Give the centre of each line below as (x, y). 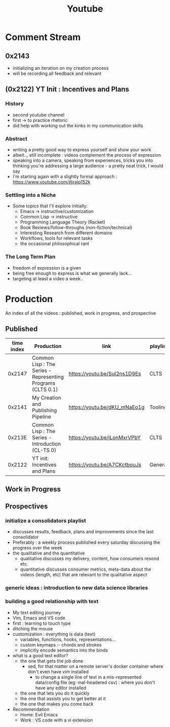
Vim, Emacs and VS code (39, 618)
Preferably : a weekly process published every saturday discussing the (86, 542)
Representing (48, 377)
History (15, 104)
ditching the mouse (33, 628)
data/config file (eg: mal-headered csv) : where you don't (95, 682)
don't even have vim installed (58, 671)
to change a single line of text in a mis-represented (88, 677)
